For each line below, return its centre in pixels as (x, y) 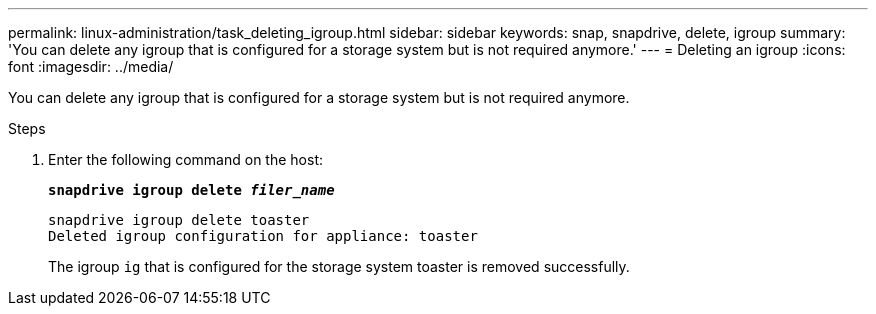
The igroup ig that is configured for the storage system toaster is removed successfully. (339, 266)
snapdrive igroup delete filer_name (191, 190)
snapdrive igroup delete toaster (179, 220)
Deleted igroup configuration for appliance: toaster (263, 236)
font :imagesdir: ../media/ (91, 66)
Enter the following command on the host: (185, 159)
